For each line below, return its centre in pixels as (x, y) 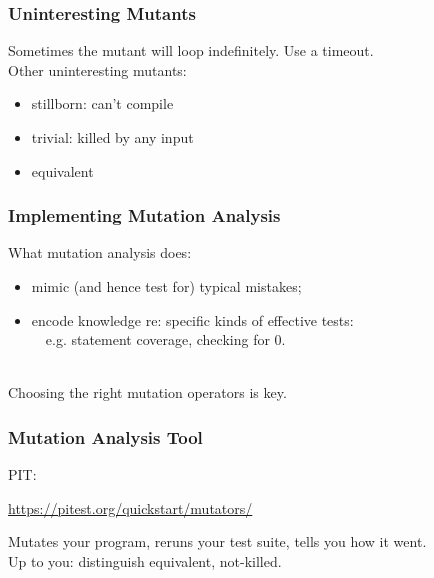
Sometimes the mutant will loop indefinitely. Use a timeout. (191, 50)
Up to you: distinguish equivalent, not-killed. (145, 560)
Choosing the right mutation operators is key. (147, 392)
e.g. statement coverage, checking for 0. (165, 339)
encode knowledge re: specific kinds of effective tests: (192, 319)
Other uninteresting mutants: (97, 69)
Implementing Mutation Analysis (144, 215)
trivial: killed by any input (112, 137)
